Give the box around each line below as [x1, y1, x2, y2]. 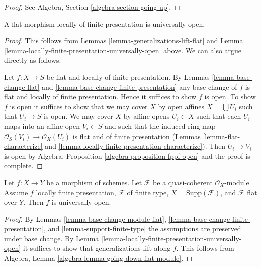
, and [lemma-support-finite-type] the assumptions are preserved [44, 223, 241, 234]
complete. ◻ [4, 160, 43, 171]
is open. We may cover [44, 111, 113, 121]
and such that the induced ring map [104, 120, 216, 131]
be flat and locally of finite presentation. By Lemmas [46, 71, 210, 82]
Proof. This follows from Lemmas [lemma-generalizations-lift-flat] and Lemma [4, 35, 243, 46]
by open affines [158, 101, 204, 111]
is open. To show [204, 91, 256, 102]
